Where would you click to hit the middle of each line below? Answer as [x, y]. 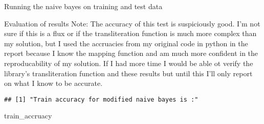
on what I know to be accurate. [53, 83]
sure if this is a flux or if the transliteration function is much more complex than [130, 33]
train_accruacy [28, 116]
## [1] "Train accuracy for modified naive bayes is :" [101, 99]
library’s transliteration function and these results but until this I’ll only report [128, 73]
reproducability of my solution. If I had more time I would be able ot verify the [129, 63]
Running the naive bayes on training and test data [83, 6]
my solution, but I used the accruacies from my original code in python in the [126, 43]
